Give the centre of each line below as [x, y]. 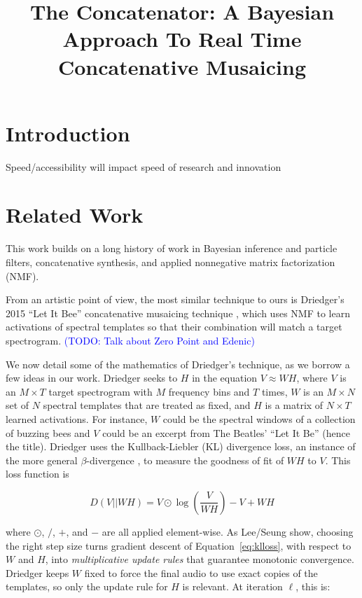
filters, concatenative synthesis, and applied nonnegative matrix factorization [170, 262]
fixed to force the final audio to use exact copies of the [201, 572]
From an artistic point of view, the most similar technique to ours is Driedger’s [175, 299]
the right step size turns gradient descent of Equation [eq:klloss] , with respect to [179, 545]
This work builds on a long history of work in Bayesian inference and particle [172, 248]
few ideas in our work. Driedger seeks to [92, 378]
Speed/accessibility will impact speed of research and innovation [144, 166]
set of [18, 405]
